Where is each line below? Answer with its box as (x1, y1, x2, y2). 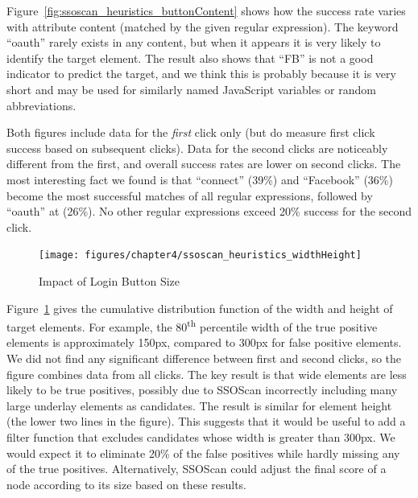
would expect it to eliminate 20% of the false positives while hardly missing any (6, 444, 400, 461)
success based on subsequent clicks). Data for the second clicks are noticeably (6, 139, 388, 156)
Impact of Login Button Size (39, 272, 180, 289)
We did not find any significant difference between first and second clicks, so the (6, 350, 402, 366)
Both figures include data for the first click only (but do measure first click (6, 124, 375, 141)
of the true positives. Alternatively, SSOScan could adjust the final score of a (6, 460, 387, 477)
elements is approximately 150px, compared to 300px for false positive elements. (6, 334, 402, 351)
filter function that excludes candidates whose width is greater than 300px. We (6, 428, 395, 445)
